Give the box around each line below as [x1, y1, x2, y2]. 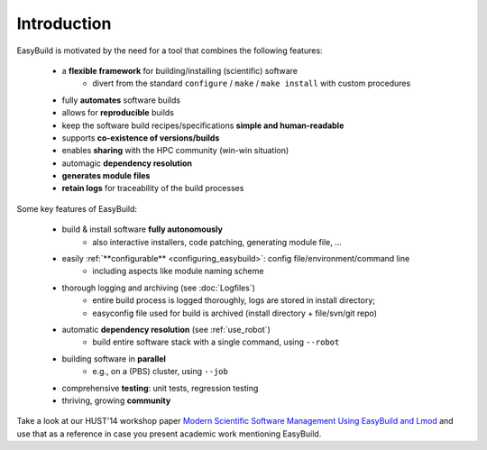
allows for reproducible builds [61, 107, 175, 118]
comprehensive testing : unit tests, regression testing [61, 382, 259, 393]
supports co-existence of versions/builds [61, 132, 220, 143]
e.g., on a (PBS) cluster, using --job [92, 366, 229, 377]
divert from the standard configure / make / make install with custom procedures [92, 78, 411, 89]
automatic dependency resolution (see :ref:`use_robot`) [61, 324, 271, 335]
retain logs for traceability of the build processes [61, 183, 244, 194]
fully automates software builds [61, 95, 180, 106]
